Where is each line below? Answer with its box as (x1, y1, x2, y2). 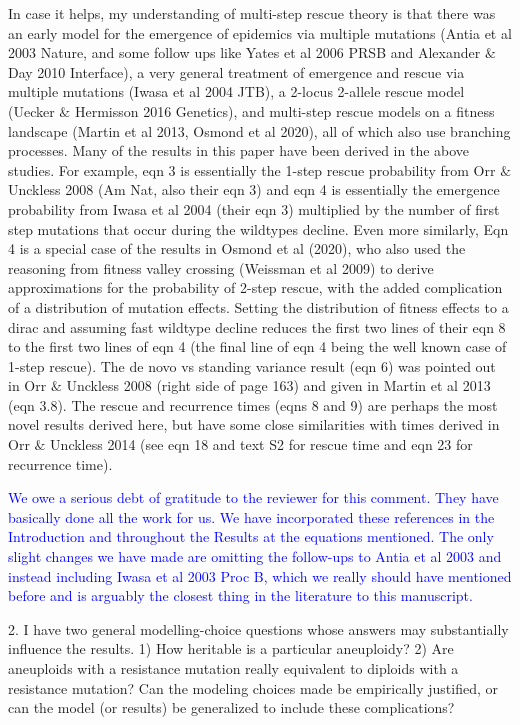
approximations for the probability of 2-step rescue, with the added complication (8, 277, 503, 298)
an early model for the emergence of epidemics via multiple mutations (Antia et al (8, 22, 512, 43)
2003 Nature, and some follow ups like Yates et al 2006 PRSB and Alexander (8, 42, 481, 63)
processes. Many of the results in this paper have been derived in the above (8, 140, 470, 161)
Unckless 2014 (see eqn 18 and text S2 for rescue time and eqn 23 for (50, 434, 473, 455)
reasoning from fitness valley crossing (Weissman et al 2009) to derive (8, 257, 434, 278)
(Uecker (8, 100, 55, 121)
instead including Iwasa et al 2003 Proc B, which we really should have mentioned (8, 565, 512, 586)
